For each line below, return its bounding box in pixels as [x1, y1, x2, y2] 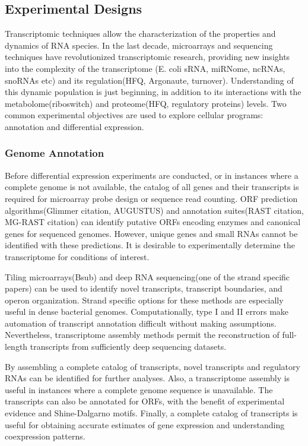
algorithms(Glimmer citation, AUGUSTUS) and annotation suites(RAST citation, [5, 204, 304, 216]
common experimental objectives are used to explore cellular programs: [5, 109, 263, 121]
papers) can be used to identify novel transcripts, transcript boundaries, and [5, 282, 282, 295]
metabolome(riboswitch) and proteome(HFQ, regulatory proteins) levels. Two [5, 97, 287, 109]
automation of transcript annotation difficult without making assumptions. [5, 317, 277, 329]
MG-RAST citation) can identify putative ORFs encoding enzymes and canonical [5, 216, 301, 228]
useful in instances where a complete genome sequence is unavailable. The [5, 383, 273, 396]
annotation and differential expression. [5, 120, 144, 132]
